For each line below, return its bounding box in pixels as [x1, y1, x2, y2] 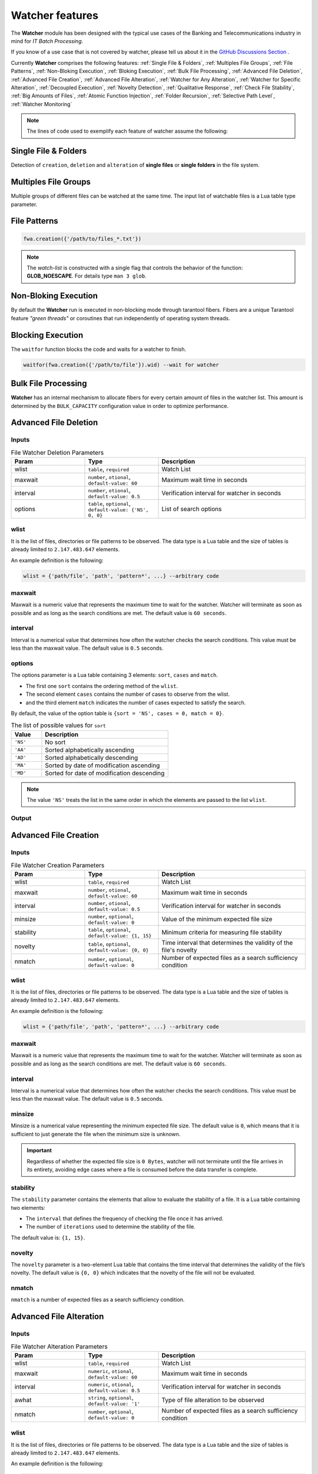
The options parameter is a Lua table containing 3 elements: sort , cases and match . [11, 672, 218, 679]
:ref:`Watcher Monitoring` [11, 100, 72, 107]
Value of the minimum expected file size [161, 914, 273, 923]
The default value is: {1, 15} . [11, 1234, 85, 1241]
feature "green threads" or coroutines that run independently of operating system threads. [11, 314, 230, 321]
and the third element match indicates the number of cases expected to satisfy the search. [25, 699, 246, 706]
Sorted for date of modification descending [45, 769, 165, 777]
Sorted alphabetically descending [45, 754, 138, 762]
